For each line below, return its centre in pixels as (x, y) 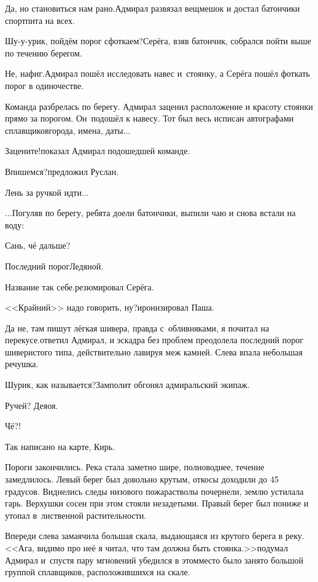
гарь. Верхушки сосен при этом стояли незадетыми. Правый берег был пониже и (157, 503)
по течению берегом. (44, 52)
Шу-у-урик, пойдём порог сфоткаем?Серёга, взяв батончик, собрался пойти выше (158, 41)
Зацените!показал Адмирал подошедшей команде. (98, 151)
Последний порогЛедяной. (54, 266)
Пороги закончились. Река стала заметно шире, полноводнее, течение (135, 467)
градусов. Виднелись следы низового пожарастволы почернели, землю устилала (154, 491)
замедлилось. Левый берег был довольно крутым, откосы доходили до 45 (142, 479)
